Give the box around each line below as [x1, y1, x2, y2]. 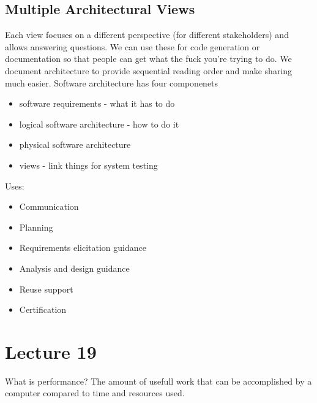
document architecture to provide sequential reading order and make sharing [5, 64, 293, 77]
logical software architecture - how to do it [19, 117, 179, 130]
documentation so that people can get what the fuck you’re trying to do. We [5, 52, 292, 65]
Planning [19, 220, 53, 233]
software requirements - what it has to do [19, 97, 175, 110]
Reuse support [19, 282, 73, 295]
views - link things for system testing [19, 158, 158, 171]
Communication [19, 200, 79, 213]
